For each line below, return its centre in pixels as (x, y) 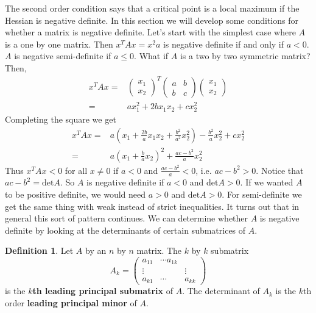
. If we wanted (267, 182)
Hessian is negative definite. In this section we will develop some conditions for (152, 20)
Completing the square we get (61, 119)
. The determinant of (221, 291)
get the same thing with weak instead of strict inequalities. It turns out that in (152, 206)
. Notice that (280, 170)
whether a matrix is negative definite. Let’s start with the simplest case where (150, 32)
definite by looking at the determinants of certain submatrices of (125, 230)
